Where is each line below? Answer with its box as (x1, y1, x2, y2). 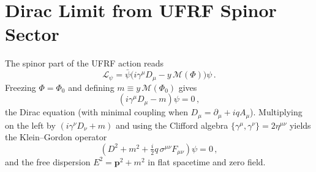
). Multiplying (250, 106, 303, 118)
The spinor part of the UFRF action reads (5, 57, 164, 70)
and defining (68, 81, 115, 93)
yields (289, 118, 311, 131)
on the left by (5, 118, 56, 131)
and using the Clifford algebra (116, 118, 228, 131)
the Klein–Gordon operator (5, 131, 107, 143)
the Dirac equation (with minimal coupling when (5, 106, 188, 118)
